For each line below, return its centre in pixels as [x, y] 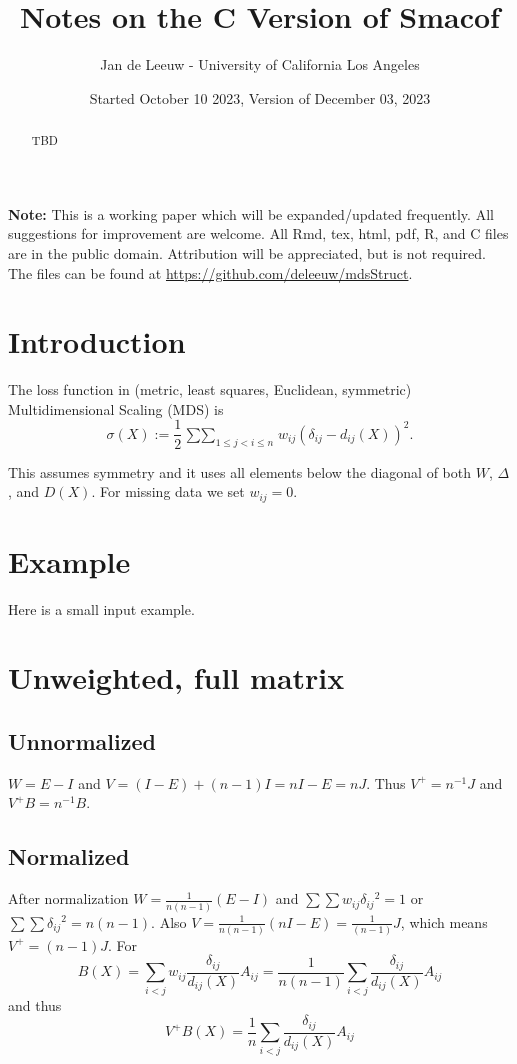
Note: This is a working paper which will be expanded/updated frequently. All [251, 213]
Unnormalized [82, 741]
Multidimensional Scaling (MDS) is [116, 408]
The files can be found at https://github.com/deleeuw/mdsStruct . [210, 272]
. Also [169, 921]
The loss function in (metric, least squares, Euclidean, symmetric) [210, 389]
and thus [35, 1004]
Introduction [97, 341]
